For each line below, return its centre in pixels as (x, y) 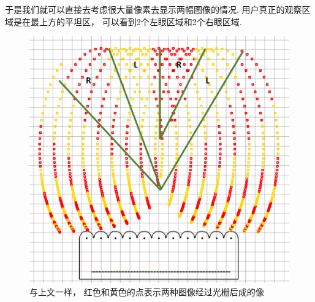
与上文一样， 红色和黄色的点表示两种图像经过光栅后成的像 (147, 291)
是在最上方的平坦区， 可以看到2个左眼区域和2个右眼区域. (127, 21)
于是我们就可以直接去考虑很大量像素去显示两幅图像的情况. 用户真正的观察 (154, 9)
